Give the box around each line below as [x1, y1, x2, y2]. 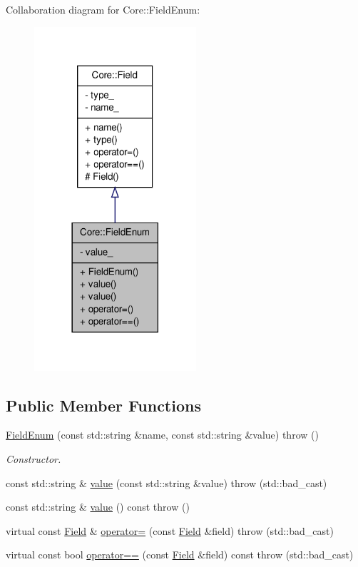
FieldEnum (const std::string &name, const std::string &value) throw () [6, 427, 319, 442]
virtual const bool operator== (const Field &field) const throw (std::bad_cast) [6, 547, 354, 562]
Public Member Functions [6, 394, 201, 416]
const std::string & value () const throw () [6, 499, 190, 514]
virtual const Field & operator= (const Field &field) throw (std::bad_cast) [6, 523, 334, 538]
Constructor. [6, 451, 61, 466]
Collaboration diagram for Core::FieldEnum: [6, 2, 200, 16]
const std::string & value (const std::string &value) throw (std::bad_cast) [6, 475, 327, 490]
